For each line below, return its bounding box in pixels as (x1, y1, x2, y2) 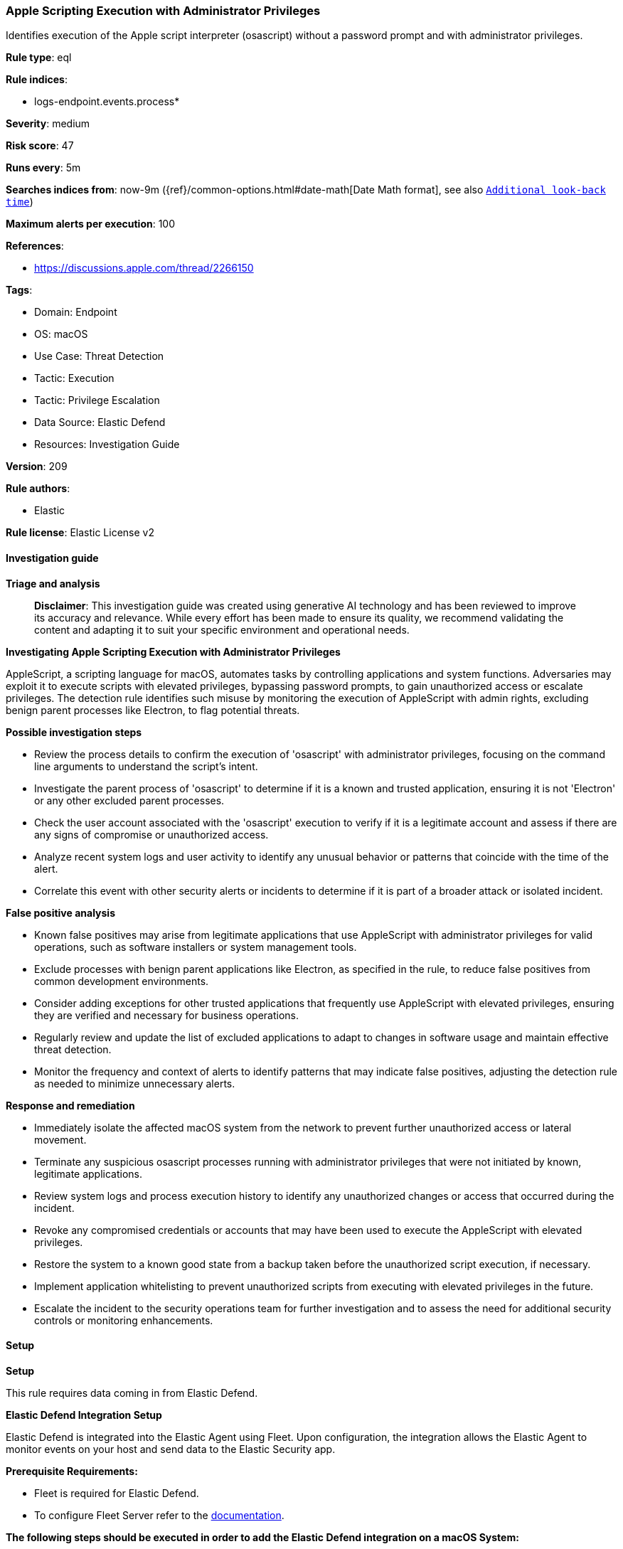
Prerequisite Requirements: (6, 1464, 138, 1477)
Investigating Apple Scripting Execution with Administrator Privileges (6, 645, 341, 658)
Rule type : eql (6, 51, 72, 64)
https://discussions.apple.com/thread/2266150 (34, 262, 254, 275)
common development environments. (34, 974, 209, 987)
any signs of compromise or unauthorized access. (34, 828, 269, 841)
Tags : (6, 284, 33, 297)
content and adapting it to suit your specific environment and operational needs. (34, 623, 410, 636)
